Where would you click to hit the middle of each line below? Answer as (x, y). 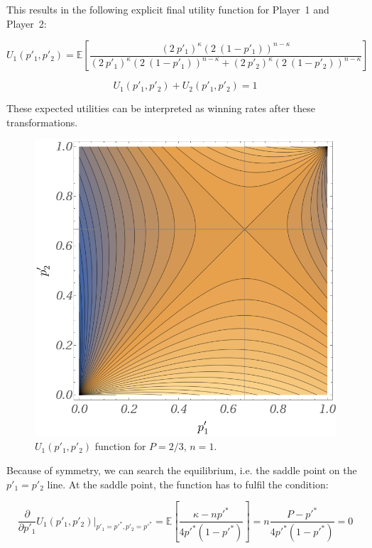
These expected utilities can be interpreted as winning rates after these (161, 108)
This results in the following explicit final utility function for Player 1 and (168, 9)
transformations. (42, 122)
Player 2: (27, 23)
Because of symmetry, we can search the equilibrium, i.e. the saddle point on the (182, 470)
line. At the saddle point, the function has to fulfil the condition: (188, 484)
